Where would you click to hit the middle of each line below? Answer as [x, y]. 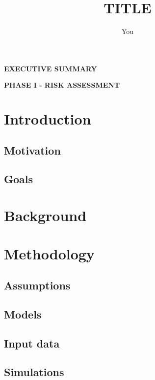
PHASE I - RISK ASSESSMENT [62, 85]
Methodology [49, 254]
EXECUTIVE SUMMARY [51, 68]
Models [23, 314]
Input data [32, 343]
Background [45, 215]
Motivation [32, 150]
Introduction [48, 119]
